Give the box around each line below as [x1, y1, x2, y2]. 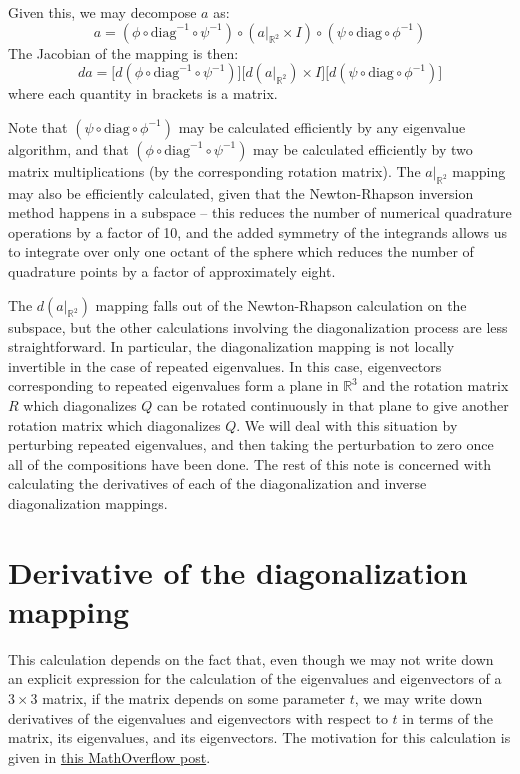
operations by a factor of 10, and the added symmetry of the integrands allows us [8, 221, 508, 242]
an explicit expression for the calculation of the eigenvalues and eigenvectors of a [8, 668, 502, 689]
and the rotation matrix [362, 375, 509, 396]
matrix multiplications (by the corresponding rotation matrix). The [8, 160, 421, 181]
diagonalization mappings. [8, 492, 168, 513]
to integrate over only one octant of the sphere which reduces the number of [8, 241, 474, 262]
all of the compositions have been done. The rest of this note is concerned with [8, 453, 492, 474]
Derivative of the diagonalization [8, 551, 468, 592]
